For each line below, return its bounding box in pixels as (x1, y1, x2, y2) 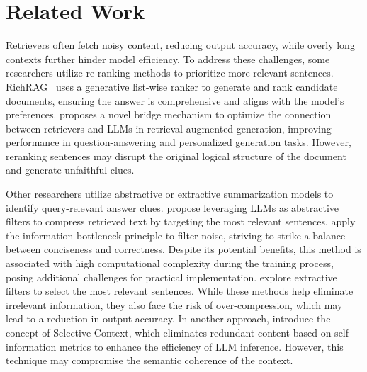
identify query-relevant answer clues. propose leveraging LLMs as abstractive (6, 200, 339, 215)
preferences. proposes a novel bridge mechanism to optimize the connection (6, 107, 332, 122)
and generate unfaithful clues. (6, 162, 135, 177)
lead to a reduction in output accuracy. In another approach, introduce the (6, 311, 331, 326)
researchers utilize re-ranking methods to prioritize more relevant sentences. (6, 65, 334, 80)
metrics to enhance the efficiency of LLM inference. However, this (59, 339, 344, 354)
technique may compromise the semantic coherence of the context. (6, 353, 293, 368)
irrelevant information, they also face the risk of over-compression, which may (6, 297, 343, 312)
